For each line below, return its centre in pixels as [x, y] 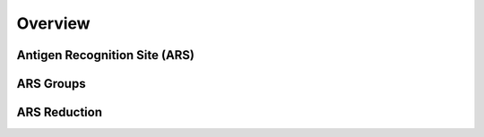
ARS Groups [51, 84]
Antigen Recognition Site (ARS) [106, 55]
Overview [53, 23]
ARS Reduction [60, 112]
